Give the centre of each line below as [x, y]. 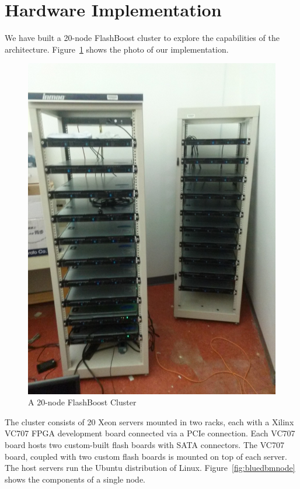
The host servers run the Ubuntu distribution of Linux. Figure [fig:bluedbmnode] [150, 468]
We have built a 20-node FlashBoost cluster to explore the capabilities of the [142, 38]
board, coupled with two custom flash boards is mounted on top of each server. [146, 456]
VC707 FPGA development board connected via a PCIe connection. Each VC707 [150, 433]
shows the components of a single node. [75, 479]
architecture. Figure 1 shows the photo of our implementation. [117, 49]
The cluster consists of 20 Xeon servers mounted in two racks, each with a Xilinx [149, 421]
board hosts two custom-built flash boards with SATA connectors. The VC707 [144, 445]
